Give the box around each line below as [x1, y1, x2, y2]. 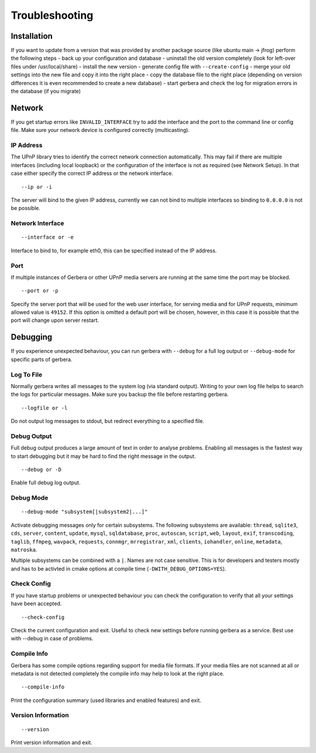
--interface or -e [21, 234, 74, 240]
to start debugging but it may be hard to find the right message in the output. [11, 452, 196, 460]
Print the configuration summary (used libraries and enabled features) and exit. [11, 697, 201, 704]
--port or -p [21, 287, 59, 294]
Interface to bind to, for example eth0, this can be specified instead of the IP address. [11, 247, 217, 254]
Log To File [11, 370, 43, 378]
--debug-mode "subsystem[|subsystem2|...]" [21, 508, 148, 515]
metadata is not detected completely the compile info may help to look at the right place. [11, 670, 225, 677]
